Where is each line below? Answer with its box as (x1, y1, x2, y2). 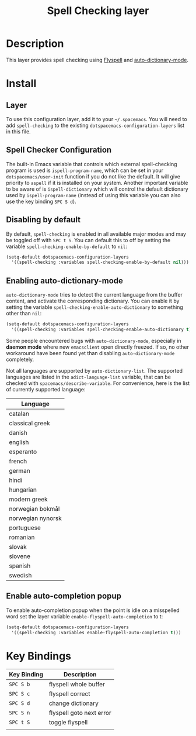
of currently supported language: (6, 386, 86, 393)
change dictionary (48, 699, 99, 707)
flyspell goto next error (48, 709, 112, 717)
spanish (9, 562, 31, 570)
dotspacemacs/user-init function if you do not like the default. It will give (6, 173, 181, 180)
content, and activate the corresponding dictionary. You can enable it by (6, 297, 180, 305)
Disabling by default (6, 215, 80, 225)
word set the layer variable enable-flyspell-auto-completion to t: (6, 613, 163, 620)
